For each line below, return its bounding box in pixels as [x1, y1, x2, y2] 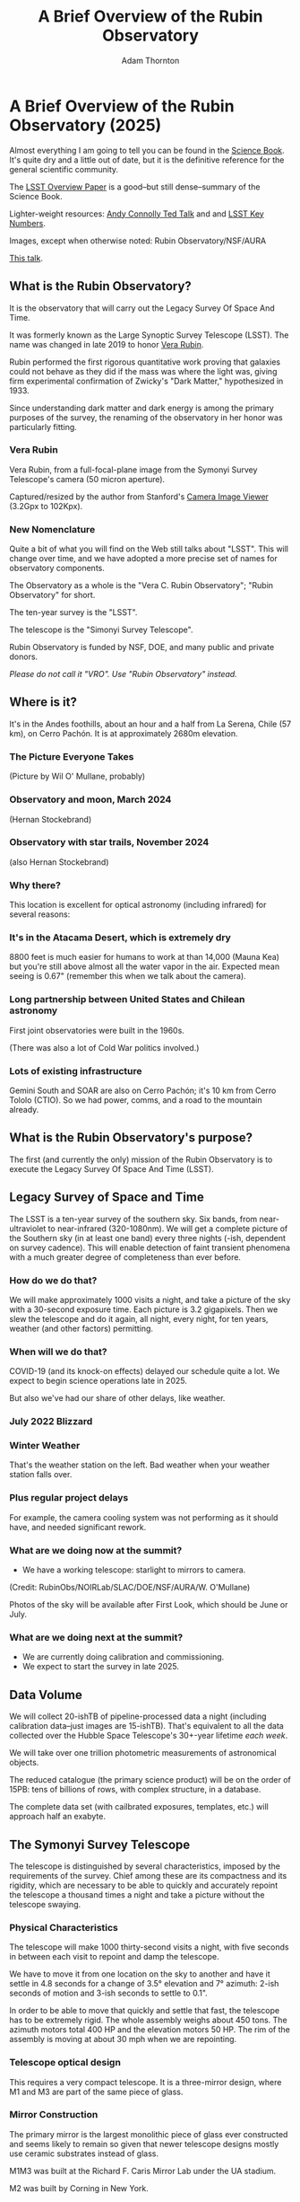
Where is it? [9, 694, 78, 710]
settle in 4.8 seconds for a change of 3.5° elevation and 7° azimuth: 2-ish [9, 1978, 279, 1989]
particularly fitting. [9, 421, 78, 432]
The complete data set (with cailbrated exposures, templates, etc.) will [9, 1801, 269, 1812]
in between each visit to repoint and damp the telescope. [9, 1951, 219, 1962]
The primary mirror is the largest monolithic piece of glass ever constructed [9, 2128, 288, 2139]
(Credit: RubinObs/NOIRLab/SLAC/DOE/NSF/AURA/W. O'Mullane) [9, 1582, 251, 1593]
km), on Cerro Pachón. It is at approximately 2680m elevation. [9, 727, 239, 738]
